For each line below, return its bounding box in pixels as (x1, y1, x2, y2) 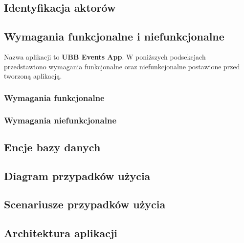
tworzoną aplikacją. (4, 71, 62, 81)
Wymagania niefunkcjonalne (4, 114, 117, 126)
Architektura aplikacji (4, 225, 117, 241)
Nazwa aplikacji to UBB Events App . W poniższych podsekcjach (4, 51, 206, 61)
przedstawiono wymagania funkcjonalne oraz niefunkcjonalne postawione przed (4, 61, 240, 71)
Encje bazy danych (4, 139, 101, 154)
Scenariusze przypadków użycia (4, 197, 166, 212)
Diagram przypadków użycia (4, 168, 151, 183)
